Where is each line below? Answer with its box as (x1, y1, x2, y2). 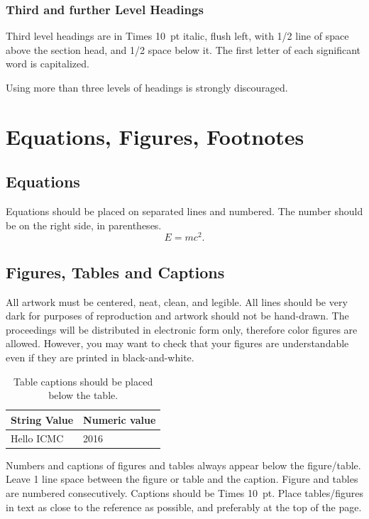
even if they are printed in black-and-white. (6, 350, 194, 365)
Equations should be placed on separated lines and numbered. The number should (6, 204, 363, 219)
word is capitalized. (6, 56, 89, 71)
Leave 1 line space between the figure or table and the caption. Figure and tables (6, 471, 358, 486)
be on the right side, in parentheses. (6, 217, 162, 232)
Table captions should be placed (13, 373, 153, 388)
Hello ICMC (11, 430, 64, 445)
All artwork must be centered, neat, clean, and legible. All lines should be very (6, 294, 348, 309)
